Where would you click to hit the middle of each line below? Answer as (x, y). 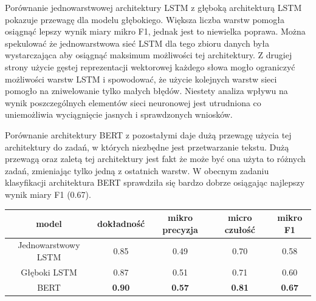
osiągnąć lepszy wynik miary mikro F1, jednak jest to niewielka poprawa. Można (155, 31)
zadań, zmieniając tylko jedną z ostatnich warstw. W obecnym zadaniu (137, 170)
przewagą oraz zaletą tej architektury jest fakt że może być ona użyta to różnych (155, 159)
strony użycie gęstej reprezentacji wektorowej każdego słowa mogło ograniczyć (150, 66)
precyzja (180, 229)
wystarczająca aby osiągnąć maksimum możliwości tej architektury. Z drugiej (149, 55)
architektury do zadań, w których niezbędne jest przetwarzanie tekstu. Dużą (147, 147)
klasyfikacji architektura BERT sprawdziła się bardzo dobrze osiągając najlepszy (155, 182)
